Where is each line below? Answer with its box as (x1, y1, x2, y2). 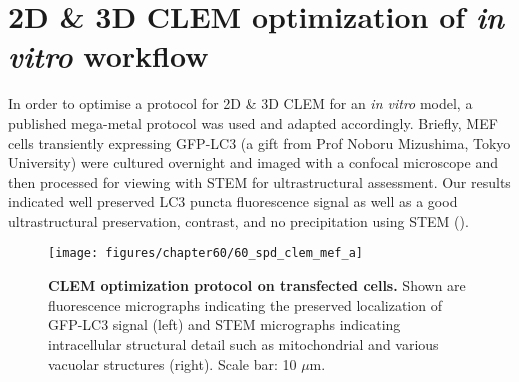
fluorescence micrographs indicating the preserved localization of (48, 294, 442, 315)
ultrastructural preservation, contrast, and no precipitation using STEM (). (8, 210, 469, 231)
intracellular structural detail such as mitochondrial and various (48, 333, 439, 354)
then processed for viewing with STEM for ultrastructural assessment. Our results (8, 171, 511, 192)
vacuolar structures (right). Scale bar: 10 (48, 353, 297, 374)
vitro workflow (8, 35, 209, 77)
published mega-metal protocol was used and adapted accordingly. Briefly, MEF (8, 112, 498, 133)
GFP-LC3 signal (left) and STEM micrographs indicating (48, 314, 401, 335)
